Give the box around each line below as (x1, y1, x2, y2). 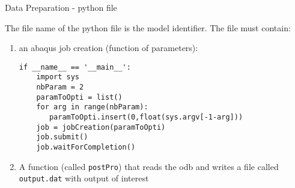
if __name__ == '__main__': (19, 62, 131, 71)
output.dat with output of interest (19, 172, 149, 184)
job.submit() (36, 133, 88, 142)
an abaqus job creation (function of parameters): (19, 41, 198, 54)
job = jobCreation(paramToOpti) (36, 123, 166, 132)
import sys (36, 73, 80, 82)
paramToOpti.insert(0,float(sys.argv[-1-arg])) (49, 113, 243, 122)
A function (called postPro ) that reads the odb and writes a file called (19, 160, 279, 172)
